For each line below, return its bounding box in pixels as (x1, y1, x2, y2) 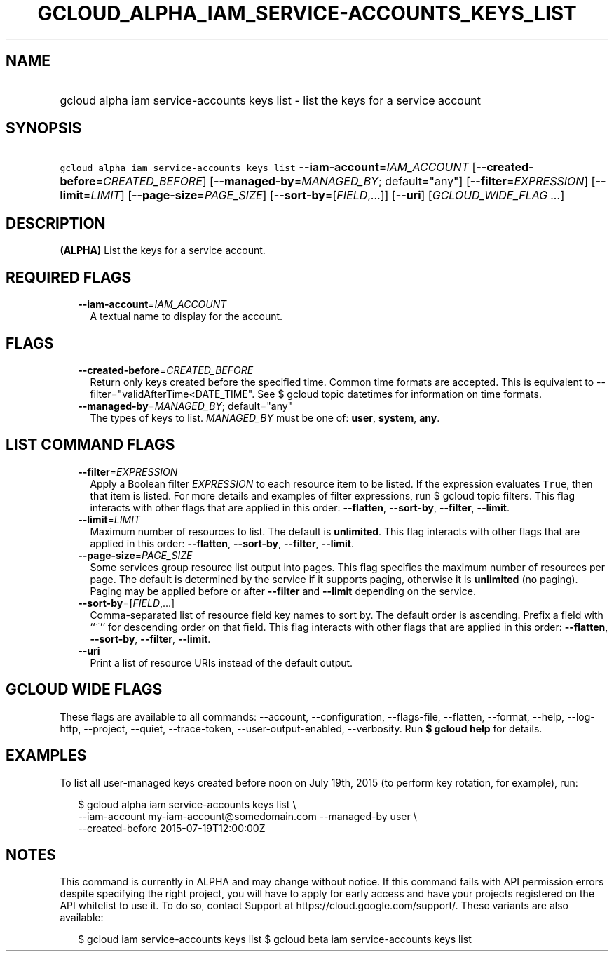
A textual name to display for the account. (90, 310, 283, 323)
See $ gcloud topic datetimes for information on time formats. (257, 387, 542, 400)
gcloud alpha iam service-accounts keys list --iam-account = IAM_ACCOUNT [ (60, 160, 477, 175)
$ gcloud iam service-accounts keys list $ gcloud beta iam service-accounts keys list (78, 933, 472, 946)
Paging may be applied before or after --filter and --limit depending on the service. (90, 584, 476, 597)
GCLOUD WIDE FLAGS (6, 681, 163, 699)
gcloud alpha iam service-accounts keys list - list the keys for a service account (60, 93, 482, 107)
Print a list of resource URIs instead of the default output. (90, 656, 353, 669)
